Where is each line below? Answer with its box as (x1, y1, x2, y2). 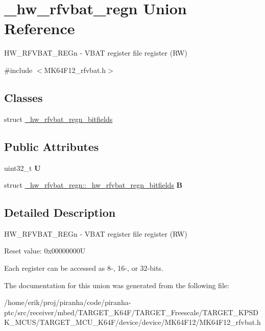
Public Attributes (4, 138, 99, 154)
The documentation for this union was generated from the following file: (4, 279, 229, 290)
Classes (4, 89, 43, 105)
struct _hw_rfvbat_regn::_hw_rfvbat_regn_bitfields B (4, 180, 183, 190)
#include (4, 64, 33, 75)
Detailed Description (4, 205, 116, 220)
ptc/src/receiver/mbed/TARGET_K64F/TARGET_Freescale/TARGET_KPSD (4, 307, 258, 317)
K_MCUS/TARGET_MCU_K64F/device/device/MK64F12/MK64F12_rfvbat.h (4, 317, 261, 327)
